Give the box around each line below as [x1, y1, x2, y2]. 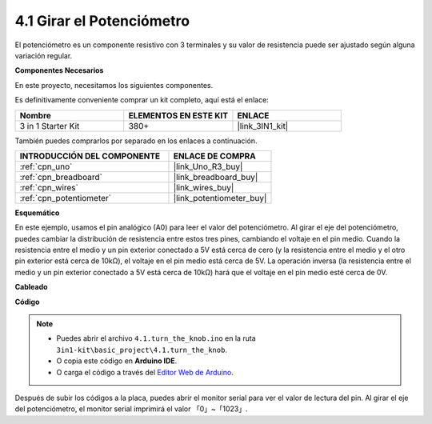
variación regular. [14, 50, 73, 60]
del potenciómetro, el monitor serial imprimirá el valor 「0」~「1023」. [14, 404, 248, 414]
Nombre [19, 110, 52, 121]
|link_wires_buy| [173, 182, 234, 193]
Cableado [14, 282, 48, 292]
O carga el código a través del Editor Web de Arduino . [56, 367, 234, 377]
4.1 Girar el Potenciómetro [14, 12, 190, 30]
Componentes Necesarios [14, 66, 104, 75]
